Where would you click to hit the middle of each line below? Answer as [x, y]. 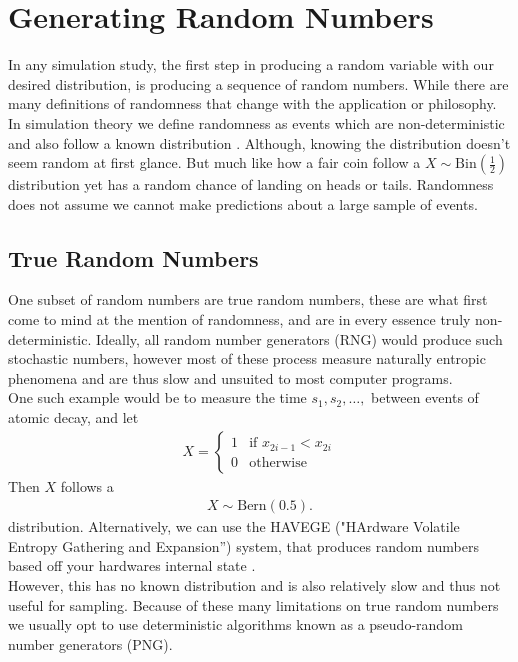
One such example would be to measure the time [157, 397]
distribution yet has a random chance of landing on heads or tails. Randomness [251, 184]
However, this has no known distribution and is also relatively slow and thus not [254, 585]
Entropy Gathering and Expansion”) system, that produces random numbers [243, 545]
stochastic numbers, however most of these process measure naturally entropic [247, 358]
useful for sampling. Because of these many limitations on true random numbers [253, 604]
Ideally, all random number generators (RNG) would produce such [299, 338]
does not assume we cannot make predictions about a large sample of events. [243, 203]
